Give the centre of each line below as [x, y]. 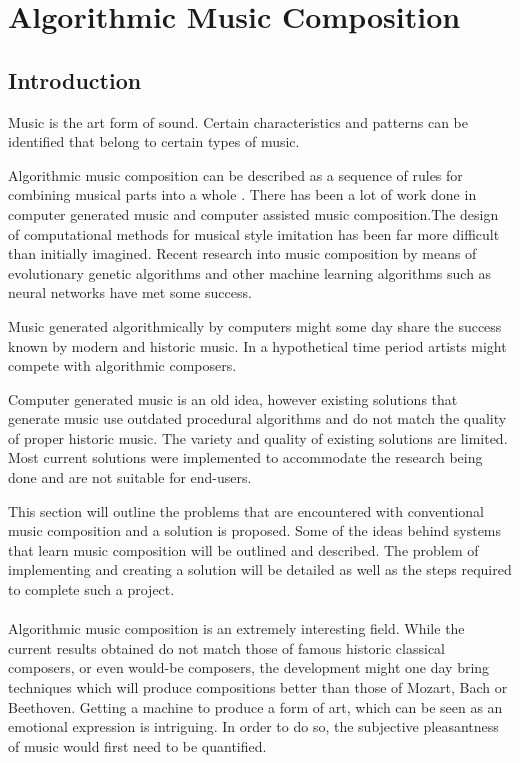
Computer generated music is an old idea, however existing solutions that [233, 398]
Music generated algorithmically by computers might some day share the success [255, 325]
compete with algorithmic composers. [122, 365]
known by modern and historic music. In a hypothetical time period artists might [257, 345]
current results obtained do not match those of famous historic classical [227, 647]
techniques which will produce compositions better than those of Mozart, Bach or [258, 687]
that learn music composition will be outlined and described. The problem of [243, 549]
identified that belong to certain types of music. [154, 141]
